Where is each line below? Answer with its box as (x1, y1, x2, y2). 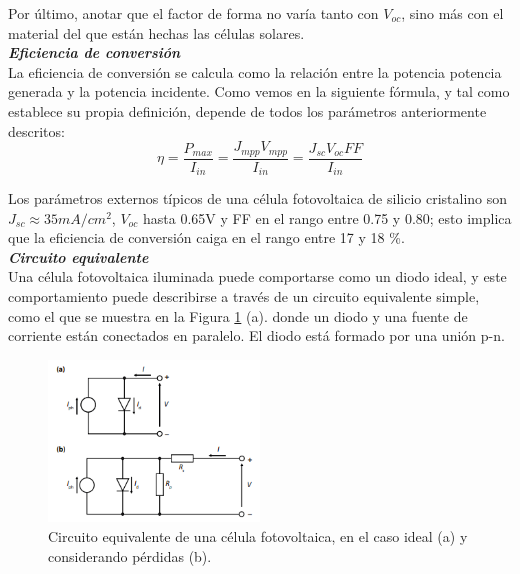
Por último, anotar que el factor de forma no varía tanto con (8, 3, 379, 23)
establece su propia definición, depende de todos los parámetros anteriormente (8, 100, 487, 121)
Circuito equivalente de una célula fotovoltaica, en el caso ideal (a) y (48, 526, 468, 547)
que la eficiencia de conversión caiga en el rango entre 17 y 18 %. (8, 227, 405, 248)
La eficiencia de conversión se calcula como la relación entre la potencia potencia (8, 61, 502, 82)
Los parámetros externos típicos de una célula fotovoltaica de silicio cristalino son (8, 188, 508, 209)
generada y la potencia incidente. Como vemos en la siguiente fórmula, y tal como (8, 81, 510, 102)
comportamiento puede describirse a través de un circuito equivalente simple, (8, 286, 480, 307)
